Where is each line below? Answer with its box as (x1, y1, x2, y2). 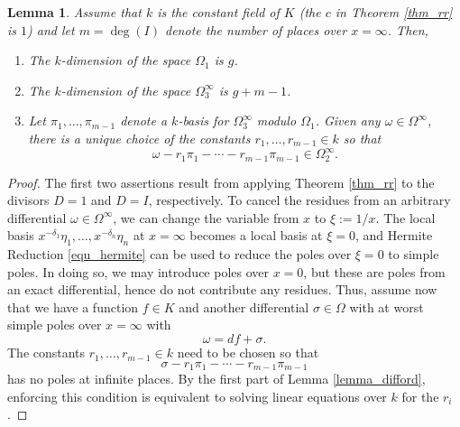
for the (401, 386, 439, 405)
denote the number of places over (165, 20, 347, 39)
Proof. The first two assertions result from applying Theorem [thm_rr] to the (7, 172, 435, 191)
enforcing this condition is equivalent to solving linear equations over (7, 386, 387, 405)
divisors (7, 190, 50, 209)
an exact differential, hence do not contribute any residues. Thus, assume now (7, 280, 437, 299)
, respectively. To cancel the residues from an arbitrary (148, 190, 451, 209)
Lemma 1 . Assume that (7, 3, 142, 21)
